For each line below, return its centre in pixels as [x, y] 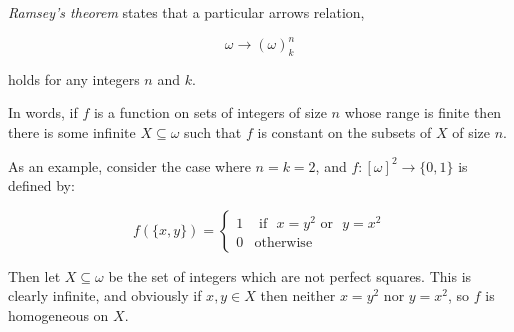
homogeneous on [58, 315]
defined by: [41, 185]
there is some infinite [72, 132]
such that [213, 132]
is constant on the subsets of [344, 132]
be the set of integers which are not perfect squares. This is [290, 275]
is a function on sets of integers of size [210, 112]
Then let [34, 275]
